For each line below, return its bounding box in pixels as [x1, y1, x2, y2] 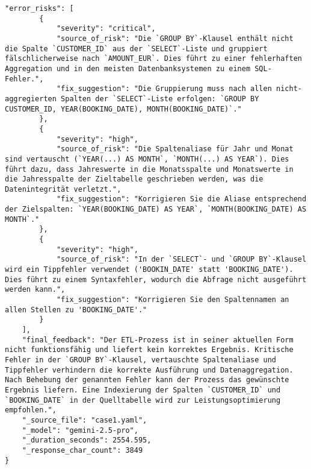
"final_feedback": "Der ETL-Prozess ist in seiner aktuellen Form [22, 335, 294, 344]
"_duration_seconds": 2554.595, [22, 436, 152, 445]
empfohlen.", [5, 406, 57, 415]
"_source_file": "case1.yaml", [22, 415, 147, 424]
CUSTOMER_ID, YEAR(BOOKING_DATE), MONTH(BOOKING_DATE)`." [5, 104, 242, 113]
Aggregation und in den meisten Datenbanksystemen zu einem [5, 64, 251, 73]
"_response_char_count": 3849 [22, 445, 143, 455]
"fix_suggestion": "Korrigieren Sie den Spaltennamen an [56, 295, 289, 304]
